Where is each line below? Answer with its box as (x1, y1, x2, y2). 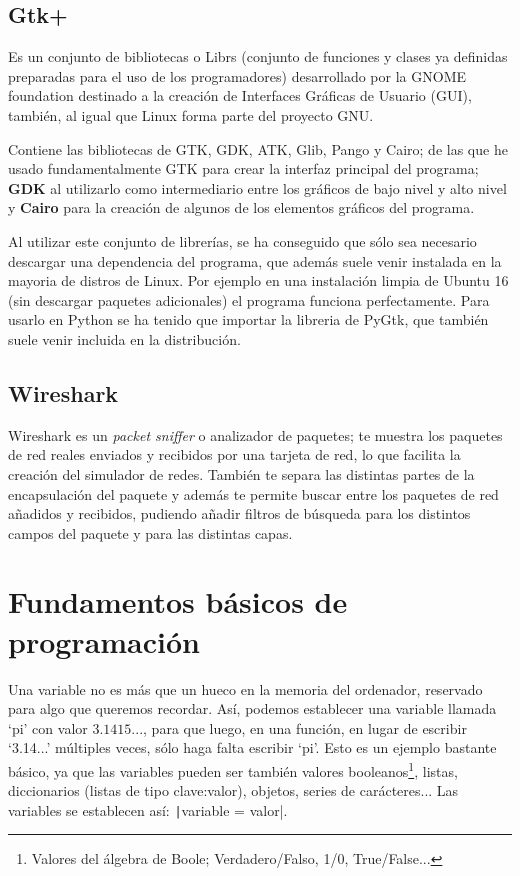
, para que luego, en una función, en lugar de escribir (143, 717, 467, 738)
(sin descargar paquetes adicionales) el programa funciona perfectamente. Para (8, 289, 490, 310)
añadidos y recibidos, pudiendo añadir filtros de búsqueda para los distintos (8, 503, 471, 524)
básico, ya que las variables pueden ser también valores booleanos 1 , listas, (8, 757, 458, 781)
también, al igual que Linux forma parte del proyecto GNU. (8, 104, 374, 125)
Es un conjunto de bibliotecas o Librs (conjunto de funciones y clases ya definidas (8, 46, 508, 67)
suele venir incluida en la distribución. (8, 328, 241, 349)
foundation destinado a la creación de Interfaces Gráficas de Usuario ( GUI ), (8, 85, 472, 106)
